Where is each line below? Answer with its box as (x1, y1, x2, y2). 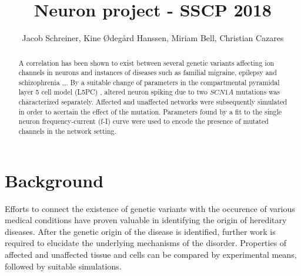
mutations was (236, 87, 280, 97)
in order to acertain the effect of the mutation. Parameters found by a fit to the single (18, 106, 282, 116)
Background (5, 168, 104, 192)
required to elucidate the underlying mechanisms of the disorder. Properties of (5, 237, 287, 249)
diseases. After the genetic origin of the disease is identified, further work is (5, 225, 276, 237)
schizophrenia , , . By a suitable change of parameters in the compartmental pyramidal (18, 77, 280, 87)
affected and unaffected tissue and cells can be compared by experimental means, (5, 248, 297, 261)
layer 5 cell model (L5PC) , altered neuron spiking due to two (18, 87, 208, 97)
